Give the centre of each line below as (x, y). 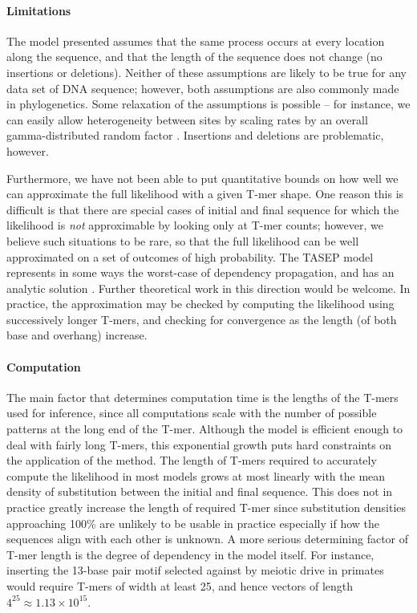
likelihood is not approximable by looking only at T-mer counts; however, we (195, 225)
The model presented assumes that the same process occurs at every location (196, 41)
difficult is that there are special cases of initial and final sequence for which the (203, 209)
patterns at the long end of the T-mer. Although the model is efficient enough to (205, 429)
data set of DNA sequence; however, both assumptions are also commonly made (203, 88)
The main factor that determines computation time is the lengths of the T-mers (202, 397)
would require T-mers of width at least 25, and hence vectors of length (180, 586)
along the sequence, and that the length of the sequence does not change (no (194, 57)
